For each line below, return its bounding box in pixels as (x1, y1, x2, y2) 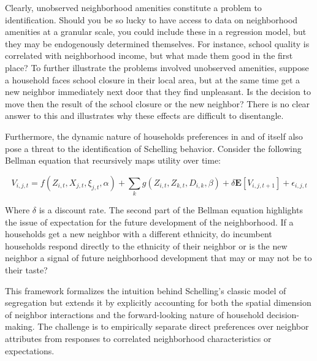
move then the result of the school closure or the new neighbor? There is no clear (5, 97, 310, 110)
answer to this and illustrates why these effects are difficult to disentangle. (5, 109, 284, 122)
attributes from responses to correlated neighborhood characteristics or (5, 332, 272, 344)
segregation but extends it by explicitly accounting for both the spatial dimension (5, 296, 311, 309)
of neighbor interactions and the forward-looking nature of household (5, 308, 264, 321)
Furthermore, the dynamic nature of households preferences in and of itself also (5, 129, 303, 142)
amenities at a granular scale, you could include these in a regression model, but (5, 25, 307, 38)
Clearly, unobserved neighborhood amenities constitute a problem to (5, 1, 262, 13)
